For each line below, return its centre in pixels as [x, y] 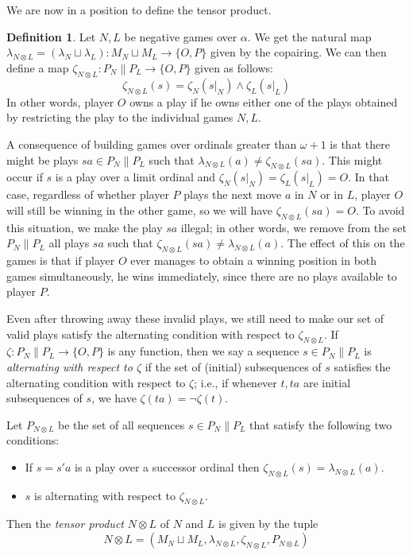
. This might [352, 159]
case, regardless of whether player [88, 194]
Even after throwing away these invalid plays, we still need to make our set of [195, 318]
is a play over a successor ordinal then [167, 466]
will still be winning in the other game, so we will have [140, 210]
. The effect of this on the [343, 243]
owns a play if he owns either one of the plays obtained [264, 101]
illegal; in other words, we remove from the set [294, 227]
